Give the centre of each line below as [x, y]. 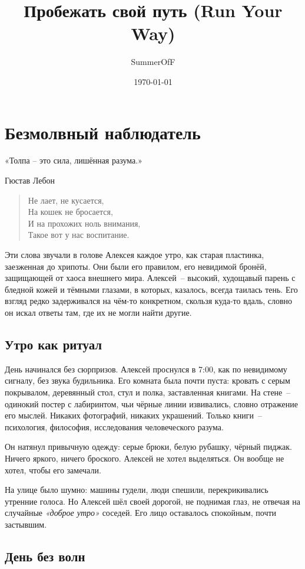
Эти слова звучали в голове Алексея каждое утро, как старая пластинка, [135, 254]
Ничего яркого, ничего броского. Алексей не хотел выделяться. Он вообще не [145, 458]
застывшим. [26, 524]
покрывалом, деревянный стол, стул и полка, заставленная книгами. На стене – [148, 392]
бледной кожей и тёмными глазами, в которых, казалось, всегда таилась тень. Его [151, 289]
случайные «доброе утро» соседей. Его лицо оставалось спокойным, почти [141, 513]
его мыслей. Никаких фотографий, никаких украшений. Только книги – [133, 415]
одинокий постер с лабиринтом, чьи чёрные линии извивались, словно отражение [151, 403]
